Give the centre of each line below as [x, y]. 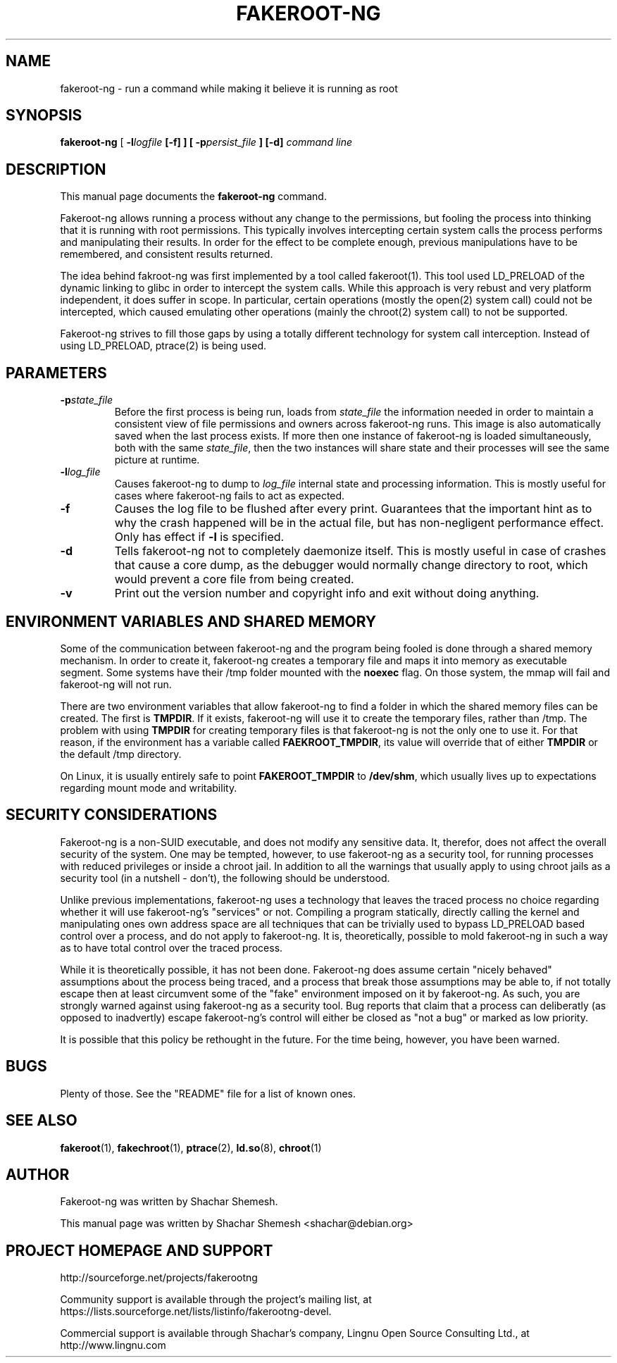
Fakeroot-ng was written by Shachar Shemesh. [169, 1202]
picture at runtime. [157, 460]
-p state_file [87, 400]
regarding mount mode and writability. [149, 788]
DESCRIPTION [56, 169]
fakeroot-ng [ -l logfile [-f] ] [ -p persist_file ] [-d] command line [206, 142]
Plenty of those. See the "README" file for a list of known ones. [208, 1093]
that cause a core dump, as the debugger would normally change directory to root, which [351, 565]
